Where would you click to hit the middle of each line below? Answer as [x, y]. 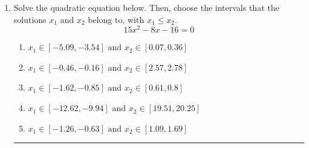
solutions [30, 19]
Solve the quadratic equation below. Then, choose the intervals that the [146, 7]
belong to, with [116, 19]
